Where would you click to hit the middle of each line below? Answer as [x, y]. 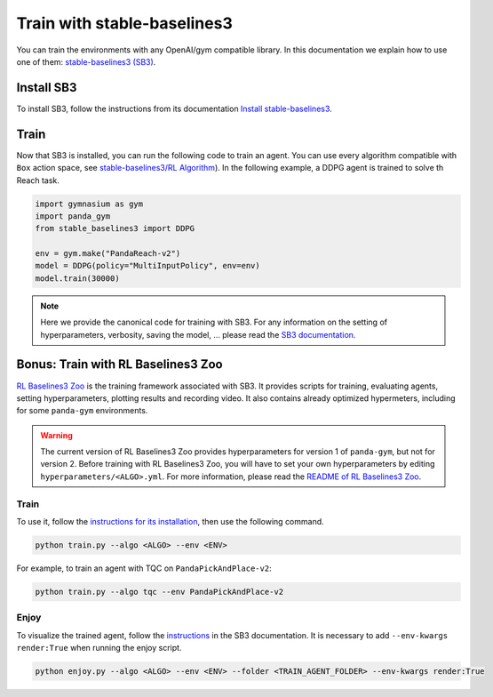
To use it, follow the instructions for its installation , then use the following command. [170, 522]
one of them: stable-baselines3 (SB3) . [86, 61]
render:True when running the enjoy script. [99, 648]
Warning [56, 435]
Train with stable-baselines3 [124, 23]
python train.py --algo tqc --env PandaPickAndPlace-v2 [159, 592]
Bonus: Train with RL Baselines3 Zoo [119, 365]
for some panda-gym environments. [82, 411]
